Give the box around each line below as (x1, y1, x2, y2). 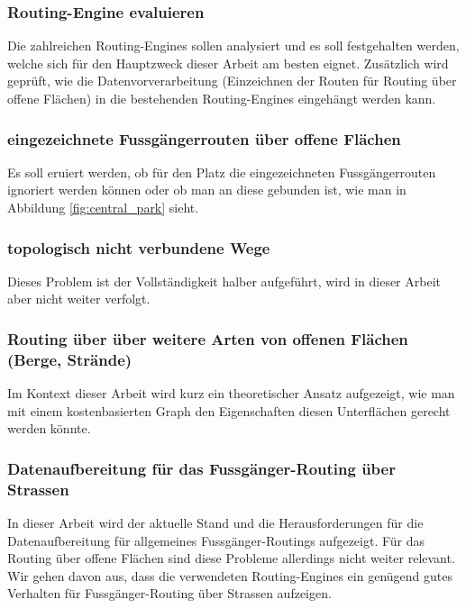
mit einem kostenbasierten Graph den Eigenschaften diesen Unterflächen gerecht (7, 401, 451, 420)
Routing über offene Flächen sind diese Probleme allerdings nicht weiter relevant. (7, 549, 455, 567)
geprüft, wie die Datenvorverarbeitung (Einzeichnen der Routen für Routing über (7, 71, 457, 90)
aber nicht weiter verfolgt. (7, 289, 151, 308)
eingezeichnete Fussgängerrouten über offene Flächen (7, 127, 401, 150)
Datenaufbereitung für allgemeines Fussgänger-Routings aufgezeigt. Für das (7, 531, 425, 549)
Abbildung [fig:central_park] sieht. (7, 198, 199, 216)
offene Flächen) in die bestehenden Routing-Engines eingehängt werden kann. (7, 89, 436, 107)
